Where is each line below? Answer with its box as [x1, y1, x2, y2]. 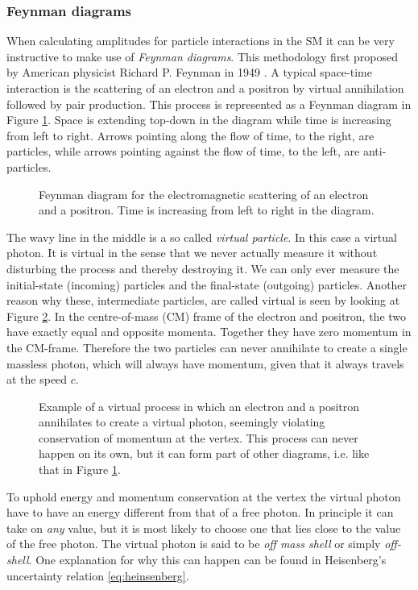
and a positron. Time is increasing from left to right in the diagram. [39, 202, 375, 218]
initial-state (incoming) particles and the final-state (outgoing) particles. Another [6, 276, 408, 293]
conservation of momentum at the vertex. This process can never [39, 429, 358, 446]
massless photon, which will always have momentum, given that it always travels [6, 355, 404, 372]
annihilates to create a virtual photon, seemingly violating [39, 413, 325, 430]
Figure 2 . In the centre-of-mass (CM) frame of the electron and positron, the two [6, 307, 407, 324]
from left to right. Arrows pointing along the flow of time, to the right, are [6, 127, 375, 143]
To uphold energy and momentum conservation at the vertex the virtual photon [6, 488, 401, 505]
